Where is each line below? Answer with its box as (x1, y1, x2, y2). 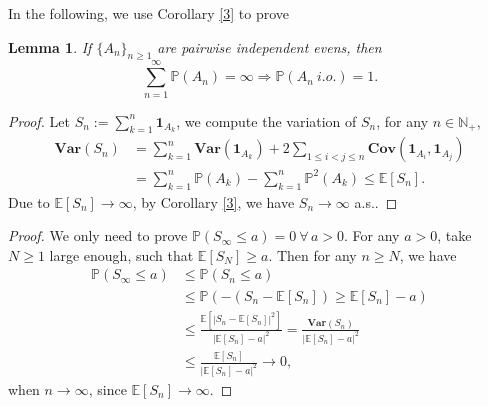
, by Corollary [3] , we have (132, 191, 295, 212)
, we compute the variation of (176, 110, 357, 131)
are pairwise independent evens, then (157, 36, 382, 57)
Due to (8, 191, 50, 212)
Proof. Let (8, 110, 70, 131)
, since (88, 378, 127, 399)
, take (437, 225, 472, 246)
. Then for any (268, 244, 357, 265)
